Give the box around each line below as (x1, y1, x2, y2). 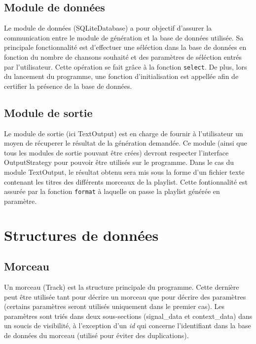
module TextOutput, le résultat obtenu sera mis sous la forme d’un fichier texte (4, 167, 245, 177)
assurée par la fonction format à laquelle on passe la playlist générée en (4, 186, 220, 196)
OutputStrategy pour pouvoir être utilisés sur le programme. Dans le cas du (4, 157, 234, 167)
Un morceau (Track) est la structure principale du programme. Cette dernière (4, 282, 239, 292)
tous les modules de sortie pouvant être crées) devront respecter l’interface (4, 147, 229, 157)
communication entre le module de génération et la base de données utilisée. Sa (4, 32, 244, 42)
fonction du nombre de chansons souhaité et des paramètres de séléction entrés (4, 51, 242, 62)
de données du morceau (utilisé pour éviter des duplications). (4, 330, 189, 340)
